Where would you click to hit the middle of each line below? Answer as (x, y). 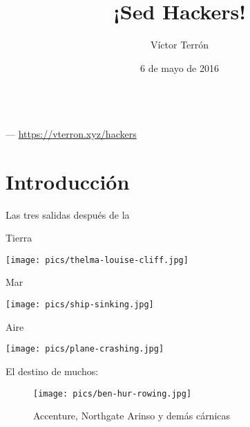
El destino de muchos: (52, 371)
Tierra (19, 238)
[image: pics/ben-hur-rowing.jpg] (113, 393)
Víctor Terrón (180, 45)
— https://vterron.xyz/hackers (71, 133)
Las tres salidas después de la (68, 214)
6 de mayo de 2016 (180, 67)
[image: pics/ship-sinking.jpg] (80, 305)
